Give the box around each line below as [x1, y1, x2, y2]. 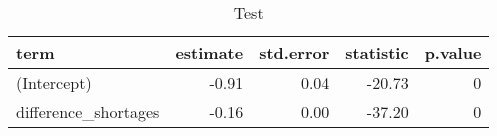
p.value [424, 41, 482, 64]
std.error [259, 41, 330, 64]
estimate [175, 41, 244, 64]
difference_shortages [16, 100, 160, 123]
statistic [345, 41, 409, 64]
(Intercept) [16, 71, 92, 94]
